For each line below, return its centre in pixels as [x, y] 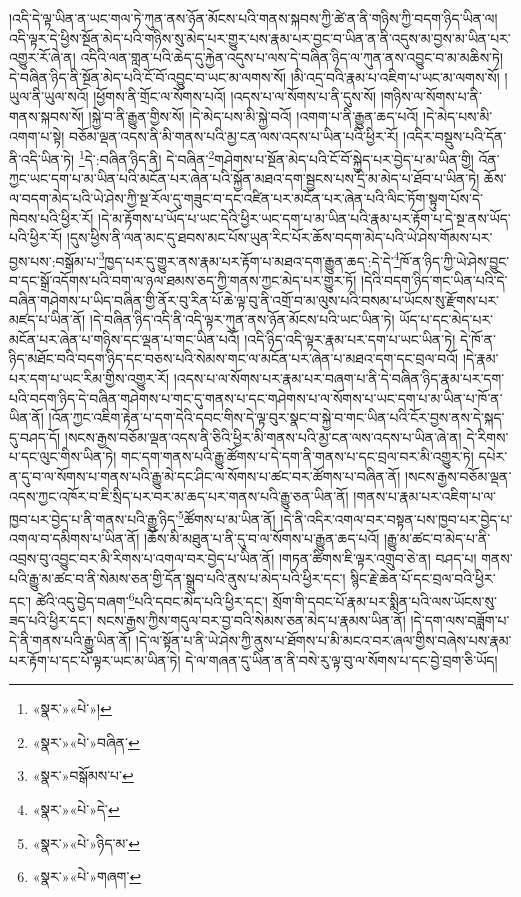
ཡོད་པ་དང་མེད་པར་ [446, 319]
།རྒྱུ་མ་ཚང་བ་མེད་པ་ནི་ [437, 538]
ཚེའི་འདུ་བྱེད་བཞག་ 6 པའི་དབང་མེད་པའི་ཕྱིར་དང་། [151, 599]
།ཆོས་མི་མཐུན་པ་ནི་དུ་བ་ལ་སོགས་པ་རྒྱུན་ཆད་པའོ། [262, 538]
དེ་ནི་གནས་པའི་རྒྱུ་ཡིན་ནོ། [70, 640]
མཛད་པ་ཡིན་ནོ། [47, 319]
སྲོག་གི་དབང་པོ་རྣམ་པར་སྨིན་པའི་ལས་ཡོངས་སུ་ [384, 600]
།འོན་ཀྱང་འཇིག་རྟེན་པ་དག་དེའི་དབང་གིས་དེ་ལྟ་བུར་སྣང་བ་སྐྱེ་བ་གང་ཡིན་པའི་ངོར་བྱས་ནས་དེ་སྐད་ [276, 417]
